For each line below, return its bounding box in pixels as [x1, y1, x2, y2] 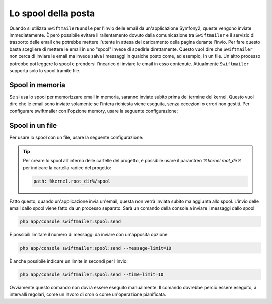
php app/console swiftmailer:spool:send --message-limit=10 [20, 245, 172, 251]
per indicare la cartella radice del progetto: [23, 164, 112, 171]
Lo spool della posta [9, 8, 95, 19]
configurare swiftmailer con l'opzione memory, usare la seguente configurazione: [9, 108, 178, 114]
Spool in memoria [9, 81, 65, 89]
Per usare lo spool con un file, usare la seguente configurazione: [9, 134, 144, 141]
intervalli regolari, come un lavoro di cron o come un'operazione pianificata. [9, 291, 166, 297]
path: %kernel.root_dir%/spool [33, 178, 111, 184]
